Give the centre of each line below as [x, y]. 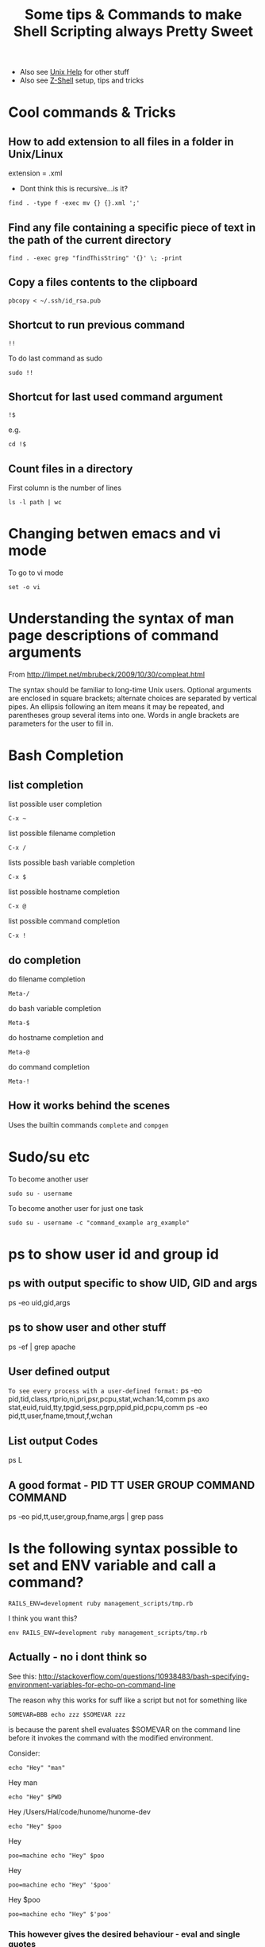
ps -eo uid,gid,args [39, 1302]
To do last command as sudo [56, 358]
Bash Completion [66, 756]
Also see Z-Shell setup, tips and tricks [82, 80]
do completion [45, 960]
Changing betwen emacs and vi [114, 534]
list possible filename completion [62, 833]
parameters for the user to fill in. [61, 723]
